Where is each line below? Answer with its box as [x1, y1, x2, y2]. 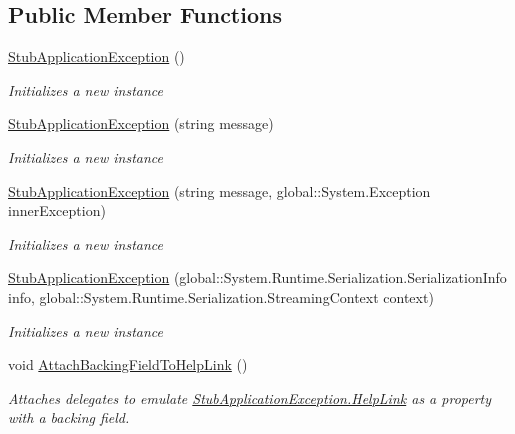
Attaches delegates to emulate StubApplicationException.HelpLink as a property [8, 387, 492, 408]
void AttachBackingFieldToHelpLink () [8, 354, 248, 375]
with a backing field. [8, 407, 130, 428]
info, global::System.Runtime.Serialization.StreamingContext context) [8, 286, 434, 307]
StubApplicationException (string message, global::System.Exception [8, 180, 431, 201]
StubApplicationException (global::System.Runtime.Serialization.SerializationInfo [8, 267, 507, 288]
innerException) [8, 200, 106, 221]
